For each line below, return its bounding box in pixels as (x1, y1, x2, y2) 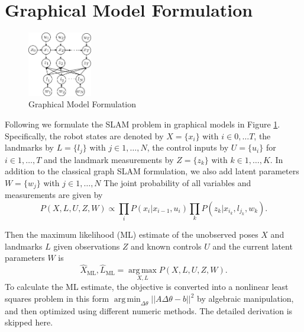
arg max (128, 266, 157, 275)
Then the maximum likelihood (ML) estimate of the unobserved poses (5, 228, 258, 241)
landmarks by (5, 141, 54, 154)
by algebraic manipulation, (197, 292, 294, 305)
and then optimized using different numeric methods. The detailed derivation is (5, 304, 293, 317)
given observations (53, 240, 120, 252)
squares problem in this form (5, 292, 109, 305)
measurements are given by (5, 189, 103, 201)
